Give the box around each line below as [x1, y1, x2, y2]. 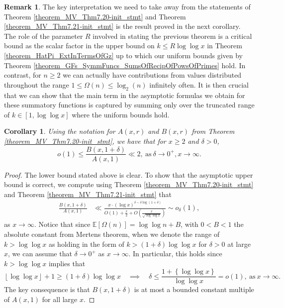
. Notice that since [34, 219, 91, 229]
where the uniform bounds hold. [72, 109, 170, 119]
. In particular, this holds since [128, 248, 222, 259]
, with [181, 219, 198, 229]
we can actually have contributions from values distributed [63, 70, 242, 80]
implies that [48, 258, 86, 268]
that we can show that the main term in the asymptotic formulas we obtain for [4, 90, 245, 100]
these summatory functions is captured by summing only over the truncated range [4, 100, 255, 110]
